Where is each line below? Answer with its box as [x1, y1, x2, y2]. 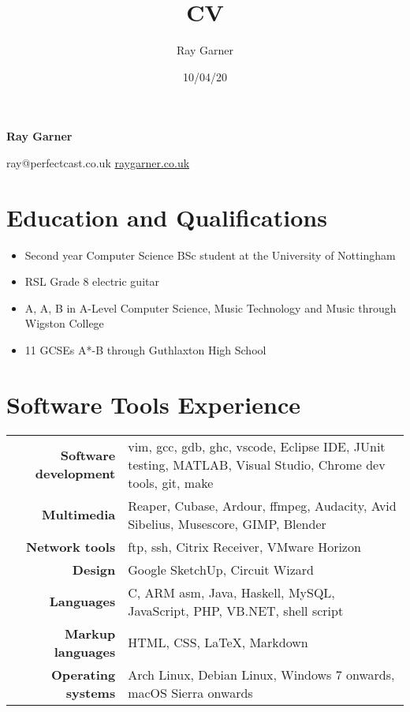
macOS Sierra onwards [128, 683, 253, 702]
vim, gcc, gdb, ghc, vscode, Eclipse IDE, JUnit [128, 437, 386, 455]
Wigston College [24, 315, 104, 332]
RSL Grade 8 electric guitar [24, 273, 159, 290]
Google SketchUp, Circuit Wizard [128, 560, 314, 579]
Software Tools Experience [6, 388, 301, 420]
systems [65, 683, 116, 702]
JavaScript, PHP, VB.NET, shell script [128, 601, 344, 620]
